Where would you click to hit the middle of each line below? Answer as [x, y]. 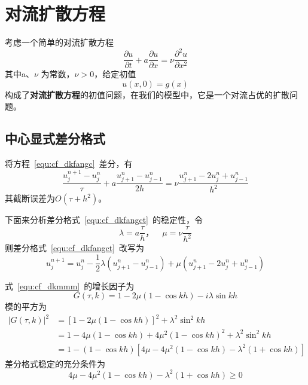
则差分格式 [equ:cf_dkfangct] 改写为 [74, 248]
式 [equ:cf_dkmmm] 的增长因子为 [70, 285]
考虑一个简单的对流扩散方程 [59, 42]
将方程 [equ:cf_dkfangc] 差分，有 [69, 164]
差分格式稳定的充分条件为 [55, 363]
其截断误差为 [30, 198]
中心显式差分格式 [55, 138]
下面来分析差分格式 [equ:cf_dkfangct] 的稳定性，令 [104, 220]
